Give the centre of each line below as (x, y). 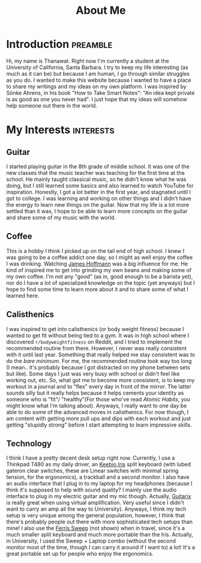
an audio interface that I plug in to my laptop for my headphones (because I (99, 484)
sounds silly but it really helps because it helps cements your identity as (95, 393)
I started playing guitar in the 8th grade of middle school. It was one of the (98, 166)
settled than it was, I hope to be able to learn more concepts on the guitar (97, 211)
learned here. (23, 296)
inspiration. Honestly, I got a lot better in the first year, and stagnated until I (98, 192)
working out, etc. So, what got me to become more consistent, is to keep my (100, 380)
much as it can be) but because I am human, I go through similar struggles (98, 73)
